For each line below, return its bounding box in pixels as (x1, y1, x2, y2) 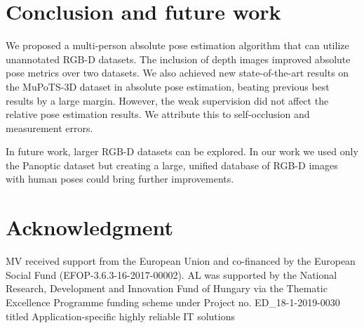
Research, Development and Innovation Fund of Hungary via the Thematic (6, 281, 328, 296)
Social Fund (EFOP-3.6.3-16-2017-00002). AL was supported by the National (6, 267, 337, 282)
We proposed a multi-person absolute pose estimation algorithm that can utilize (6, 38, 349, 53)
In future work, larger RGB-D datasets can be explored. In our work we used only (6, 144, 358, 159)
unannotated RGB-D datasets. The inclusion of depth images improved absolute (6, 51, 351, 66)
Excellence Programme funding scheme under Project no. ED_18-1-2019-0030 (6, 294, 340, 309)
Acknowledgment (6, 213, 173, 242)
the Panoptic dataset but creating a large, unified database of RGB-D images (6, 157, 338, 172)
